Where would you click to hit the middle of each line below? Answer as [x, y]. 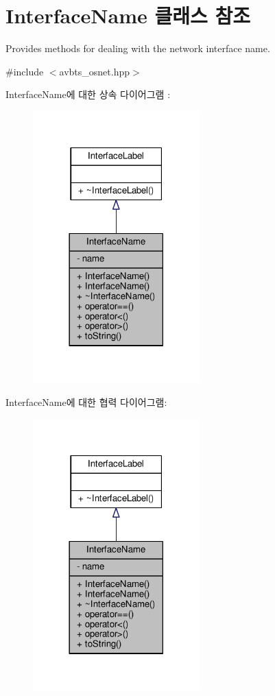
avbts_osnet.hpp [95, 71]
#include [25, 71]
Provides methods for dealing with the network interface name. [138, 48]
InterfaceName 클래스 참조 [128, 15]
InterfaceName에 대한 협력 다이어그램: [86, 402]
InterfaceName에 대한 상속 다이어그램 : [88, 94]
